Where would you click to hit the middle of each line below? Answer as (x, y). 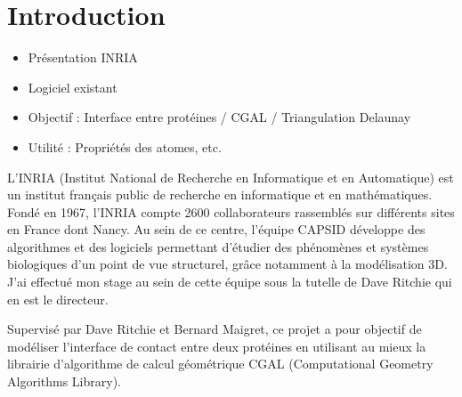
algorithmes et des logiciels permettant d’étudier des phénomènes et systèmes (218, 246)
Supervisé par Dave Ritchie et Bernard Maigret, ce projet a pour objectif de (215, 329)
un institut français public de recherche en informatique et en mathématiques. (220, 194)
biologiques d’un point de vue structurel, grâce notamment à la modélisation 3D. (227, 264)
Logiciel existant (73, 87)
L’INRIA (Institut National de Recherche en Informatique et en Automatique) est (231, 177)
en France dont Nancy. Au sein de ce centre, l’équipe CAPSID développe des (216, 229)
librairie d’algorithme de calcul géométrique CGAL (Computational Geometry (220, 364)
